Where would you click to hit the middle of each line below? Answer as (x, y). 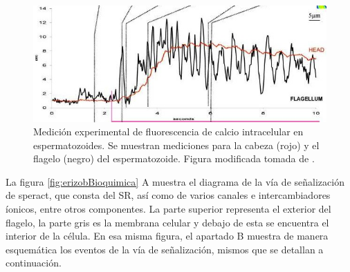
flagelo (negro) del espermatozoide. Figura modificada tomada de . (174, 158)
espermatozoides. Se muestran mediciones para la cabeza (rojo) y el (176, 145)
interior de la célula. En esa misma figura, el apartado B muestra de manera (167, 236)
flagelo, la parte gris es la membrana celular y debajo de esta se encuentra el (167, 222)
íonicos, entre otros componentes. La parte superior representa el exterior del (168, 209)
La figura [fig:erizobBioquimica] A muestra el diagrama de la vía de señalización (175, 181)
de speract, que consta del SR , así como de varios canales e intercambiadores (168, 195)
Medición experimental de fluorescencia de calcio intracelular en (168, 132)
